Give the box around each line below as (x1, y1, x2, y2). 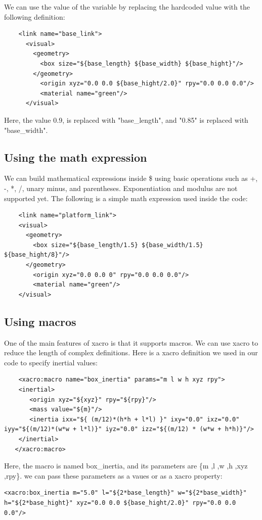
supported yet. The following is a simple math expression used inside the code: (4, 193, 248, 203)
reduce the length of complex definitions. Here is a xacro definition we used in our (4, 347, 258, 358)
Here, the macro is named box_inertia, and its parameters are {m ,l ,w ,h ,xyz (4, 460, 248, 471)
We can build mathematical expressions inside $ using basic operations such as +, (4, 173, 258, 183)
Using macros (4, 313, 76, 329)
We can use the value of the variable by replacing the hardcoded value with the (4, 2, 250, 12)
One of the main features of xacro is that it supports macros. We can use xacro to (4, 337, 258, 348)
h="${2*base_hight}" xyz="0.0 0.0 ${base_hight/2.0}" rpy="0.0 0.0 (4, 499, 236, 506)
